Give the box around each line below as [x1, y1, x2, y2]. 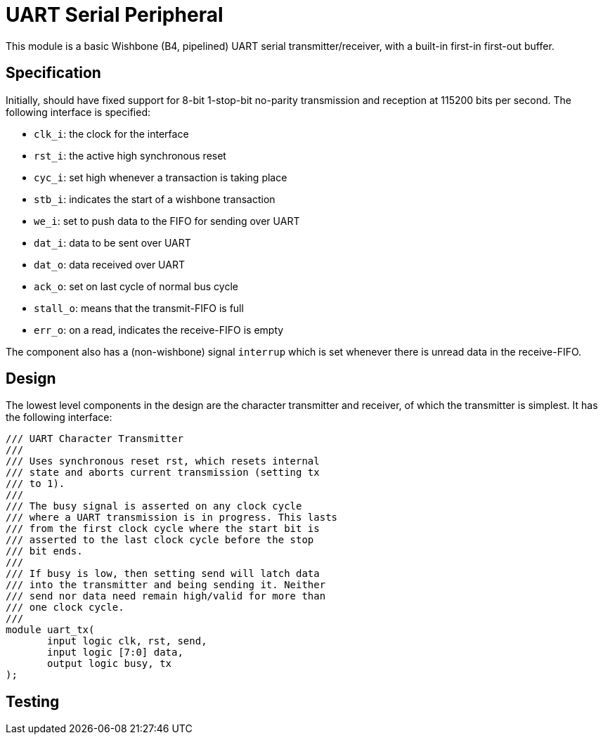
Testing [6, 692, 60, 710]
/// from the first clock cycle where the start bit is [6, 523, 320, 535]
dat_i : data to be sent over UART [34, 236, 191, 249]
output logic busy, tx [47, 658, 172, 670]
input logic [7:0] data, [47, 647, 183, 658]
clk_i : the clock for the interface [34, 127, 189, 140]
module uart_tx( [6, 624, 95, 636]
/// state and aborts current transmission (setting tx [6, 467, 320, 479]
